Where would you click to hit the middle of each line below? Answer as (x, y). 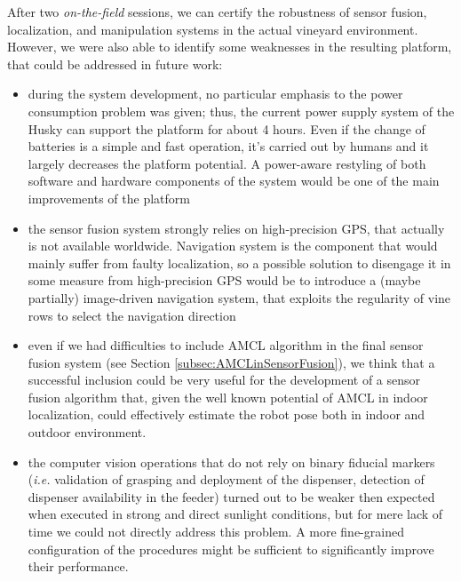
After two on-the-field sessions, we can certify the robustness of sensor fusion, (217, 12)
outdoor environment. (87, 432)
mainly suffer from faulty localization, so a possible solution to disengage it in (239, 263)
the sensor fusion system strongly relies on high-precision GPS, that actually (236, 228)
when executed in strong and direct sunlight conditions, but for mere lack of (235, 514)
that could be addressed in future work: (115, 64)
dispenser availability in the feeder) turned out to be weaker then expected (231, 496)
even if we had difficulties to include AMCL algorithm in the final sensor (226, 345)
